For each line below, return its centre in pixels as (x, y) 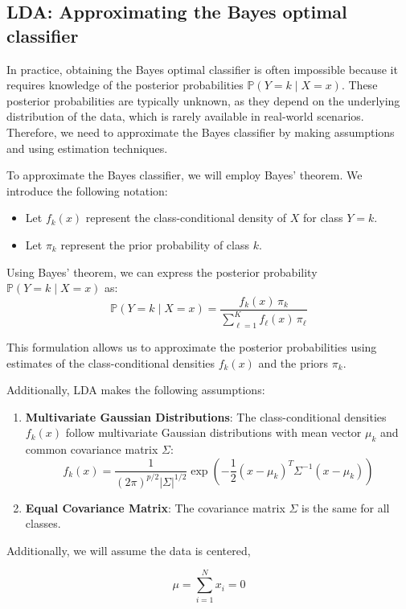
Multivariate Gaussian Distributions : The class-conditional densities (206, 416)
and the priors (293, 362)
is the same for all (346, 507)
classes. (43, 523)
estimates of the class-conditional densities (111, 362)
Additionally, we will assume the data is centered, (129, 550)
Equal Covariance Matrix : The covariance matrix (155, 507)
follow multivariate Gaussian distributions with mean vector (213, 432)
